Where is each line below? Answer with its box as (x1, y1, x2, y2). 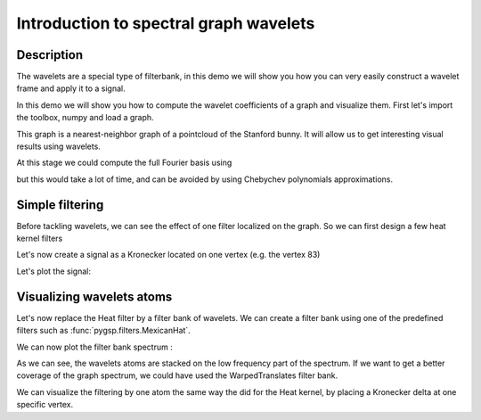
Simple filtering (16, 197, 104, 212)
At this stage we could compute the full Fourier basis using (16, 157, 232, 169)
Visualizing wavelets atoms (16, 289, 173, 304)
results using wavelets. (16, 141, 102, 152)
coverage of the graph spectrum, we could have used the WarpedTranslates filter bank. (16, 370, 338, 381)
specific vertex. (16, 399, 74, 410)
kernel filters (16, 233, 63, 244)
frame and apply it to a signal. (16, 83, 126, 94)
